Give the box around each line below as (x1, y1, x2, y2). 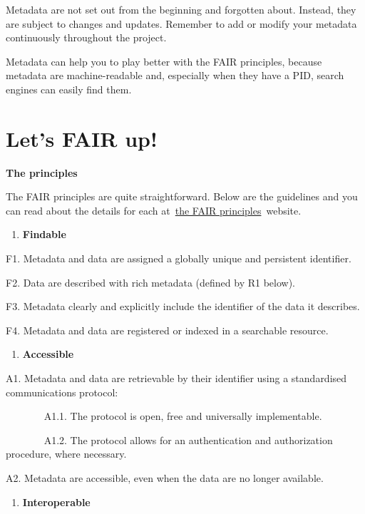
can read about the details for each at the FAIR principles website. (6, 202, 302, 217)
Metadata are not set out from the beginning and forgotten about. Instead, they (6, 2, 356, 16)
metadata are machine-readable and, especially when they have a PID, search (6, 68, 344, 83)
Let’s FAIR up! (6, 123, 158, 153)
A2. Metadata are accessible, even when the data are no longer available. (6, 471, 324, 485)
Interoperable (22, 494, 91, 509)
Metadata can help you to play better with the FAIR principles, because (6, 53, 322, 68)
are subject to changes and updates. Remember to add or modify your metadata (6, 16, 357, 31)
